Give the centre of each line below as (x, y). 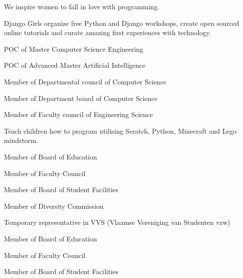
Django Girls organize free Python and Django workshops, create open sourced (122, 23)
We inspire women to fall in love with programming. (82, 6)
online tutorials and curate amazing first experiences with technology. (108, 32)
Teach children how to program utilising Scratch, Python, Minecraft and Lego (120, 130)
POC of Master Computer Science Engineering (74, 49)
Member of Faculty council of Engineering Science (78, 114)
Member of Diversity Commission (54, 206)
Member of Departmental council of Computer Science (85, 81)
